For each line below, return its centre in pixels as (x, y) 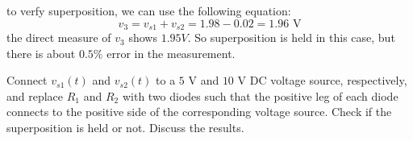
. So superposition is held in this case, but (291, 37)
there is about (41, 53)
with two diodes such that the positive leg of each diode (260, 95)
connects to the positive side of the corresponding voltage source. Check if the (199, 112)
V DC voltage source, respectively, (322, 80)
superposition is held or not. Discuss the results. (125, 128)
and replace (35, 95)
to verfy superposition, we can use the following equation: (149, 10)
